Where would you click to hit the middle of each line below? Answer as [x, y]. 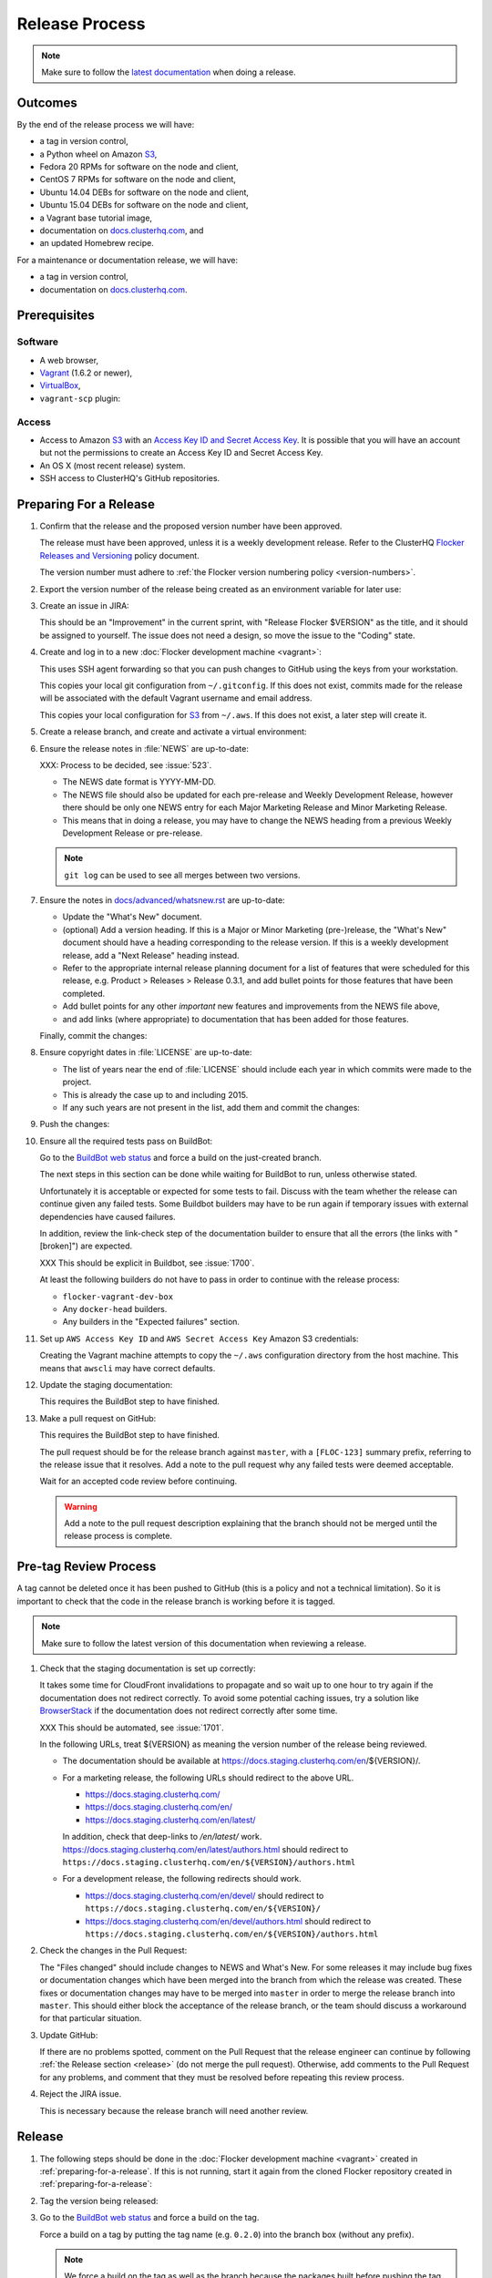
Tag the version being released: [99, 2201]
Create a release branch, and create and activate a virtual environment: [173, 732]
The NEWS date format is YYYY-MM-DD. [139, 782]
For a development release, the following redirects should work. [182, 1879]
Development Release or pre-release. [133, 833]
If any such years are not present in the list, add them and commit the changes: [211, 1107]
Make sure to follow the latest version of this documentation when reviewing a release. [204, 1643]
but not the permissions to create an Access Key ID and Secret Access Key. [181, 453]
